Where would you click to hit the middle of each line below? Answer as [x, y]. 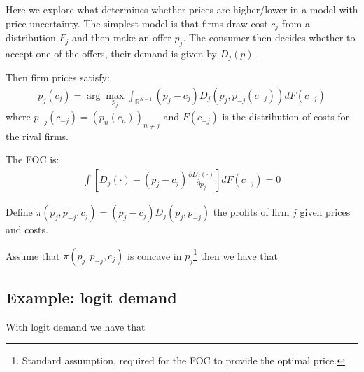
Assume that [33, 255]
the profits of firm [251, 212]
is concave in [155, 255]
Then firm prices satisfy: [58, 77]
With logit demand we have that [76, 326]
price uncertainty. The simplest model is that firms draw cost [137, 23]
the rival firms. [37, 136]
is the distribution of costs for [286, 117]
